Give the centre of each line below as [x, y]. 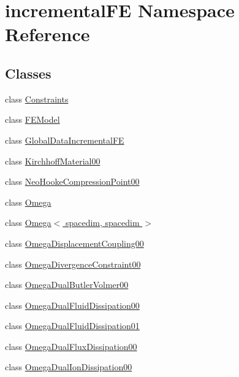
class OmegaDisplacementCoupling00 [74, 243]
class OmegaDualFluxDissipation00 [71, 346]
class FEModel [32, 119]
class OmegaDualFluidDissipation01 [72, 326]
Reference [47, 34]
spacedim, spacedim [102, 223]
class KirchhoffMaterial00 [53, 161]
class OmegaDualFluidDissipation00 [72, 305]
